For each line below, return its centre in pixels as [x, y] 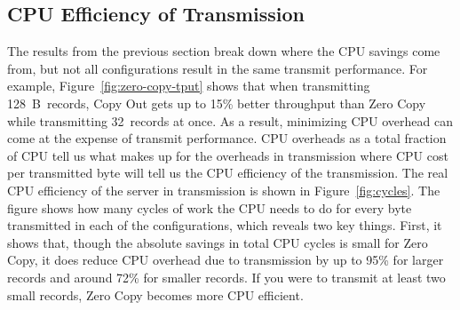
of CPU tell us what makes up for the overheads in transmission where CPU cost [228, 155]
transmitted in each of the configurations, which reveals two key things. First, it [225, 225]
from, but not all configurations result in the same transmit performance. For [218, 68]
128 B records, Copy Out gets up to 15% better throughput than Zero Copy [217, 103]
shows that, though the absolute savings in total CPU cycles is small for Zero [218, 242]
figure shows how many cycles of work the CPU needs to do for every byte [210, 207]
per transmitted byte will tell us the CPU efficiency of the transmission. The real [228, 173]
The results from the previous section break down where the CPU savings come [224, 51]
